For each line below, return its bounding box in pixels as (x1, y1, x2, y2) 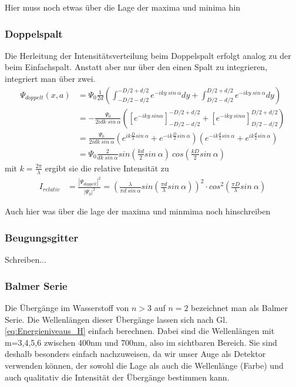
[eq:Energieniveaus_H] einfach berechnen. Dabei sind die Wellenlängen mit (5, 325, 275, 337)
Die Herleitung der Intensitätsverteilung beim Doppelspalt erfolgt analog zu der (5, 49, 291, 61)
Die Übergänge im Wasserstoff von (5, 301, 129, 313)
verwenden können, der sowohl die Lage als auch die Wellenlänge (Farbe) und (5, 359, 284, 371)
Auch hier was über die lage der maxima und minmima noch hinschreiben (5, 205, 271, 217)
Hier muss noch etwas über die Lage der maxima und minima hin (5, 1, 241, 13)
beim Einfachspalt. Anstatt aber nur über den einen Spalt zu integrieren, (5, 61, 268, 73)
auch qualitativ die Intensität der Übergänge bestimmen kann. (5, 371, 230, 383)
